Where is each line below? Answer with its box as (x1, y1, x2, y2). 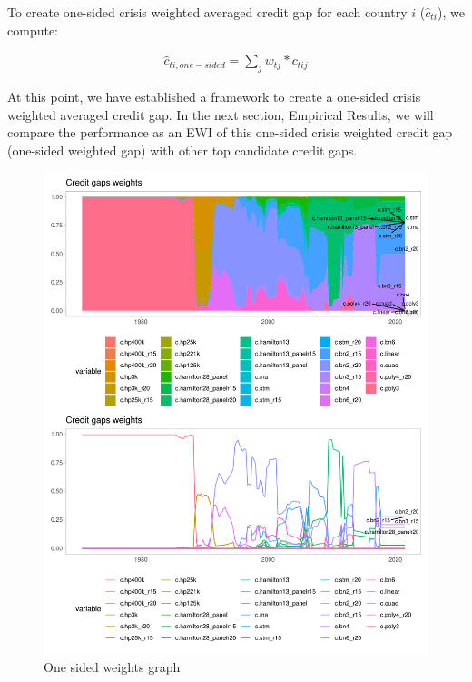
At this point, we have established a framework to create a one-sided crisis (7, 87, 421, 106)
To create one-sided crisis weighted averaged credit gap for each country (7, 3, 408, 21)
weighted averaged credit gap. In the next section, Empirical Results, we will (7, 105, 434, 124)
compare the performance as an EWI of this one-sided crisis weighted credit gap (7, 123, 453, 142)
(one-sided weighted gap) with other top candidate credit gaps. (7, 140, 358, 159)
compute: (7, 20, 58, 39)
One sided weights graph (44, 657, 181, 677)
